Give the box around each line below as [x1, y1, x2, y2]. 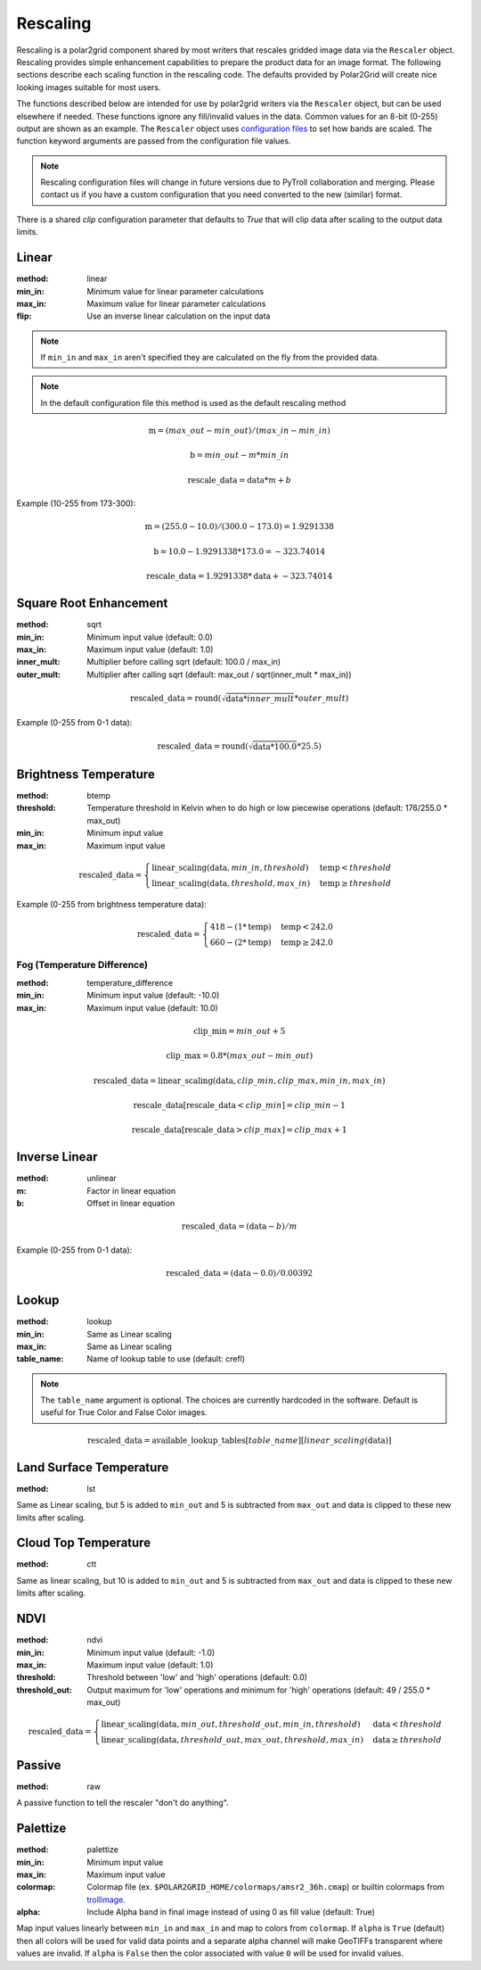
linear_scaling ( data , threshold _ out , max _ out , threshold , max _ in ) [101, 1735, 364, 1745]
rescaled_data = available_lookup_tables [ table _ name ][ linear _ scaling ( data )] [87, 1435, 392, 1445]
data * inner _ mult [225, 693, 295, 704]
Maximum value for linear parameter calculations [86, 298, 266, 309]
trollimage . [86, 1894, 126, 1905]
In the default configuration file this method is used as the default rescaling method [40, 397, 346, 408]
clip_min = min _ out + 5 [192, 1026, 286, 1036]
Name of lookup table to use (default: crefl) [86, 1353, 245, 1364]
